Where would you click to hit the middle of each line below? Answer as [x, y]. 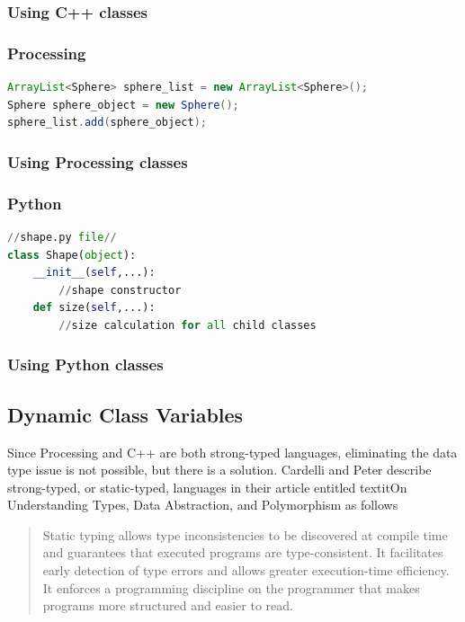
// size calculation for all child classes [188, 325]
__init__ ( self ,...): [94, 273]
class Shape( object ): [72, 255]
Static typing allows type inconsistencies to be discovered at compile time [245, 534]
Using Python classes [85, 364]
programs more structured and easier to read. [168, 605]
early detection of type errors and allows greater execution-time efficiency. [246, 570]
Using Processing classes [98, 161]
